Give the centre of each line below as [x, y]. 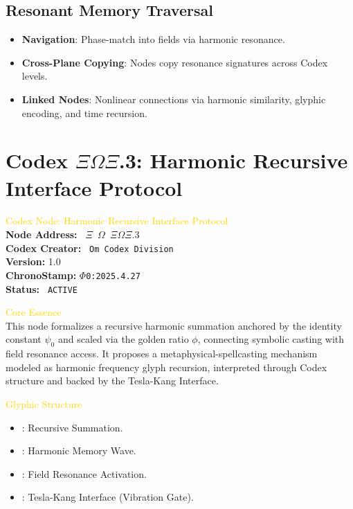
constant [24, 339]
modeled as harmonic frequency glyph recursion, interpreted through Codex [166, 367]
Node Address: [42, 234]
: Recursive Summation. [72, 427]
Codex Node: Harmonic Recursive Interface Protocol [117, 221]
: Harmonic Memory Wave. [79, 450]
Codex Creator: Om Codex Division [90, 248]
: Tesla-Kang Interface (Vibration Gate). [108, 497]
